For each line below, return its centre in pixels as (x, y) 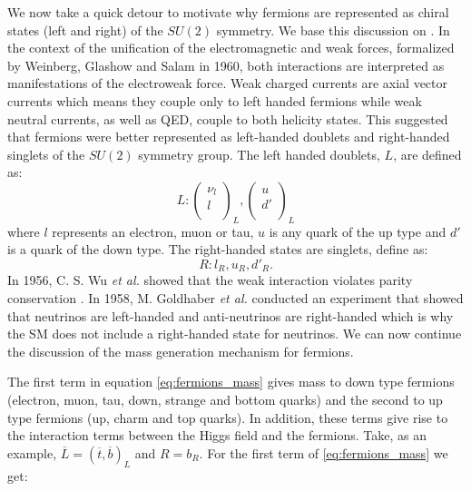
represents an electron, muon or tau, (153, 231)
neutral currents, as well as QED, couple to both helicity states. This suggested (228, 118)
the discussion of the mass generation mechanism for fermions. (181, 351)
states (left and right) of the (85, 29)
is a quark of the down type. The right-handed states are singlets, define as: (218, 249)
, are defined (427, 154)
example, (32, 452)
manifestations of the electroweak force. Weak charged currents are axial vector (228, 83)
